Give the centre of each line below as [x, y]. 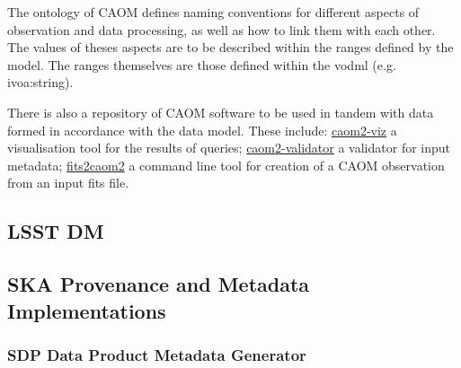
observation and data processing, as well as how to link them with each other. [222, 29]
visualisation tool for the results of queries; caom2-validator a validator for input [229, 148]
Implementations [87, 310]
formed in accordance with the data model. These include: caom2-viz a [202, 130]
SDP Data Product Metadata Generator [157, 354]
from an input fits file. [68, 183]
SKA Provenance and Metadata [159, 284]
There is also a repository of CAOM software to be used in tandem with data [221, 112]
